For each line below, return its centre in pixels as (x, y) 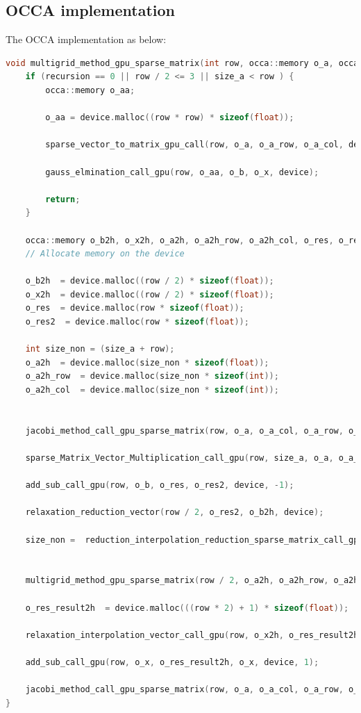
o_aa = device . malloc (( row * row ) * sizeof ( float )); (170, 118)
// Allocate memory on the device (105, 254)
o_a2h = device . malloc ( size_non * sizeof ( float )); (147, 362)
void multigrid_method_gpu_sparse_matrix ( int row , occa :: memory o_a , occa (182, 63)
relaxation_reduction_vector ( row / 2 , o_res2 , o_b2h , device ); (175, 513)
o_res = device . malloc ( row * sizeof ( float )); (135, 308)
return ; (63, 199)
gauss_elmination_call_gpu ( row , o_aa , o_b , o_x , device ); (182, 172)
